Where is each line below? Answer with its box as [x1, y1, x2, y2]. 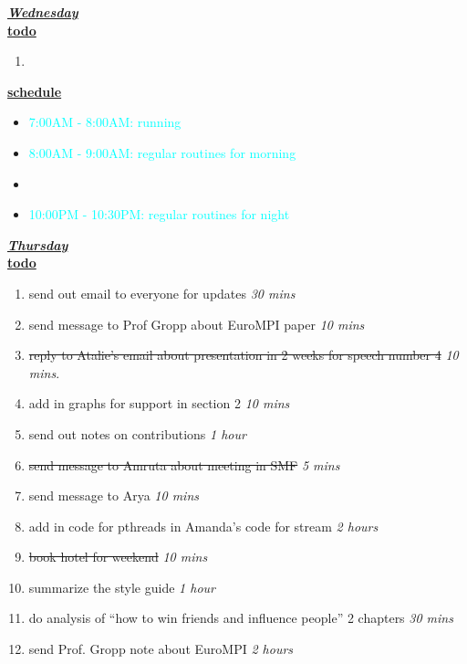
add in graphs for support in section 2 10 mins [28, 394, 290, 413]
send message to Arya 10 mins [28, 486, 199, 505]
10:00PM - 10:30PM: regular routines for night [28, 205, 290, 224]
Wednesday [7, 3, 78, 21]
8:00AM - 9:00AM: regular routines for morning [28, 142, 296, 162]
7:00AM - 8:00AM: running [28, 112, 182, 132]
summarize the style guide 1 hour [28, 577, 215, 596]
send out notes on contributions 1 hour [28, 424, 246, 443]
